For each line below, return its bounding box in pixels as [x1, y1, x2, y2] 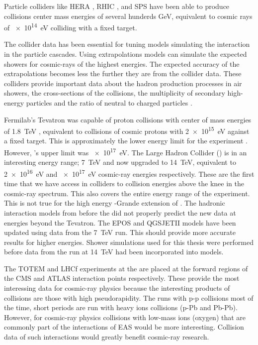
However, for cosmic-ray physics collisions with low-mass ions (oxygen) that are [4, 312, 246, 322]
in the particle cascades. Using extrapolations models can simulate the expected [4, 49, 247, 59]
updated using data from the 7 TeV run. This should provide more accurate [4, 227, 236, 237]
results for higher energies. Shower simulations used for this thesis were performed [4, 236, 254, 247]
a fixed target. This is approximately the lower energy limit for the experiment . [4, 135, 248, 146]
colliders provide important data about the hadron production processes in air [4, 78, 242, 88]
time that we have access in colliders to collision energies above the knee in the [4, 178, 244, 189]
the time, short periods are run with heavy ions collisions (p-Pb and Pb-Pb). [4, 302, 238, 313]
